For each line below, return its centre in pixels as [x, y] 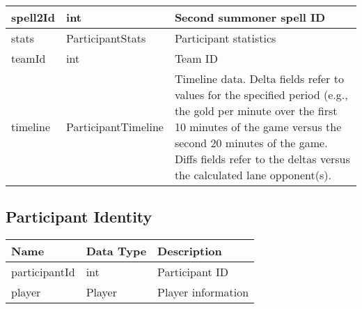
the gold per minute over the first [256, 111]
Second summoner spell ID [250, 17]
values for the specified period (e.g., [261, 95]
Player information [203, 292]
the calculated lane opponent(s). [253, 175]
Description [190, 251]
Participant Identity [79, 217]
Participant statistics [225, 38]
